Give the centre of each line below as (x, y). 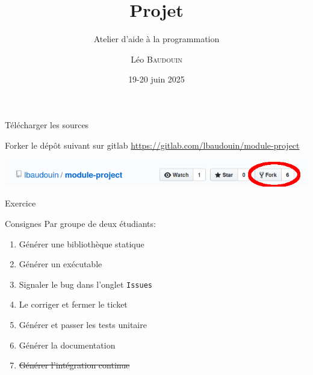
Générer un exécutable (60, 264)
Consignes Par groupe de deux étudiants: (80, 224)
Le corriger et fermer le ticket (73, 304)
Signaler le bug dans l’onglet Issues (85, 284)
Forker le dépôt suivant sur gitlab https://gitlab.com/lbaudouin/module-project (152, 145)
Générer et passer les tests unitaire (83, 325)
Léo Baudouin (156, 59)
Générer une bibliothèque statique (82, 243)
